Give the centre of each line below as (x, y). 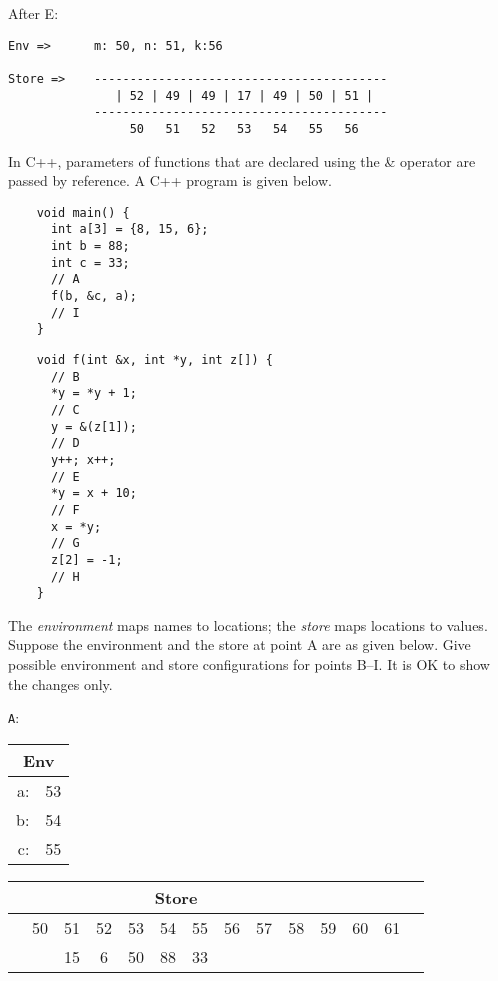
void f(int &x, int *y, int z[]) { (154, 359)
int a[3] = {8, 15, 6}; (129, 229)
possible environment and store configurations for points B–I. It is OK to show (249, 664)
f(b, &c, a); (93, 296)
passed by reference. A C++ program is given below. (170, 180)
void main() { (83, 212)
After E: (33, 13)
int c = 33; (90, 262)
